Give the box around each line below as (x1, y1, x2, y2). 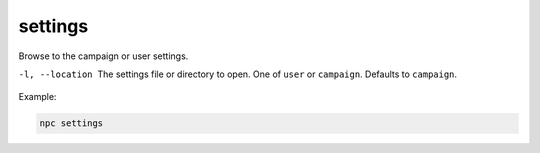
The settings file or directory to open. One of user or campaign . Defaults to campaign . (97, 68, 458, 80)
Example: (18, 91, 57, 103)
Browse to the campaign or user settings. (18, 50, 189, 62)
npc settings (39, 118, 104, 129)
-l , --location (18, 68, 94, 80)
